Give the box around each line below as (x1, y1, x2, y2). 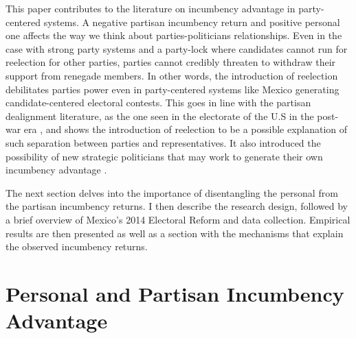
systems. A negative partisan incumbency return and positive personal (43, 14, 340, 29)
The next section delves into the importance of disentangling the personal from (5, 185, 338, 200)
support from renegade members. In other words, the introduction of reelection (5, 68, 338, 82)
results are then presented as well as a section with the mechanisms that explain (5, 226, 344, 240)
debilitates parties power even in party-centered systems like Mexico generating (5, 82, 340, 96)
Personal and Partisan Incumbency (5, 279, 344, 307)
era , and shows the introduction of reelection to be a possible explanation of (23, 122, 348, 136)
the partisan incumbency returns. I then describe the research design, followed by (5, 199, 348, 213)
